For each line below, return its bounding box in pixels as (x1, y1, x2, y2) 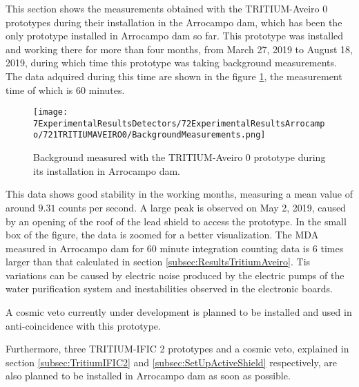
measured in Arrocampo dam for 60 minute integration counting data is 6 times (6, 240, 344, 255)
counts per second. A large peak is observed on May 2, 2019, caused (59, 200, 346, 214)
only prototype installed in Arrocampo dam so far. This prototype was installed (6, 28, 344, 43)
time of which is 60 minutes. (6, 82, 125, 97)
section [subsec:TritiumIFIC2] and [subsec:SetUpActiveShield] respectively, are (6, 355, 337, 369)
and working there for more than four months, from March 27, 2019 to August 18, (6, 41, 353, 56)
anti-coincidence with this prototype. (6, 318, 161, 332)
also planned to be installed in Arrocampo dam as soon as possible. (6, 368, 291, 383)
